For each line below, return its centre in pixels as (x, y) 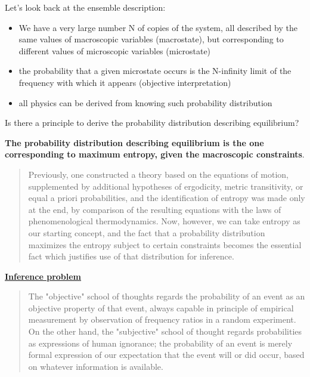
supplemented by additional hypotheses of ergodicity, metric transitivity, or (166, 186)
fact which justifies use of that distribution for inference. (131, 256)
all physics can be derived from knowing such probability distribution (145, 102)
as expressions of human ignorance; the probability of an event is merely (160, 343)
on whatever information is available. (96, 366)
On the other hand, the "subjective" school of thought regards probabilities (165, 331)
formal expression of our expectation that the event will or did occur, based (166, 355)
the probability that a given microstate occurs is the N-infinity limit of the (155, 71)
